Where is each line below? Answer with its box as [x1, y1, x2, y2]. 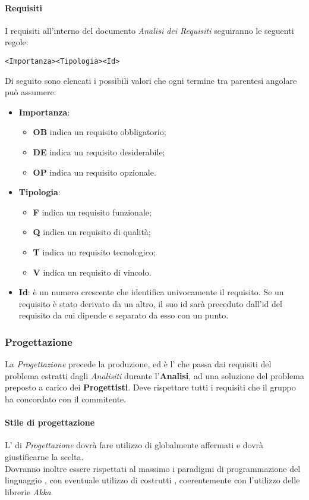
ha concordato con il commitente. [5, 392, 127, 405]
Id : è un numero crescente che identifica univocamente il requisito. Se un [18, 286, 284, 298]
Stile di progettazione [5, 416, 95, 429]
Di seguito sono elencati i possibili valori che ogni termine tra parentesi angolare [5, 74, 297, 86]
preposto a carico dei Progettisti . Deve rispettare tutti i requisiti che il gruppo [5, 381, 296, 393]
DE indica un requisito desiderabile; [33, 146, 165, 158]
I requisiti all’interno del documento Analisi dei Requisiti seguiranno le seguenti [5, 24, 294, 36]
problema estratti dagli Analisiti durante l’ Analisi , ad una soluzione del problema [5, 369, 304, 382]
